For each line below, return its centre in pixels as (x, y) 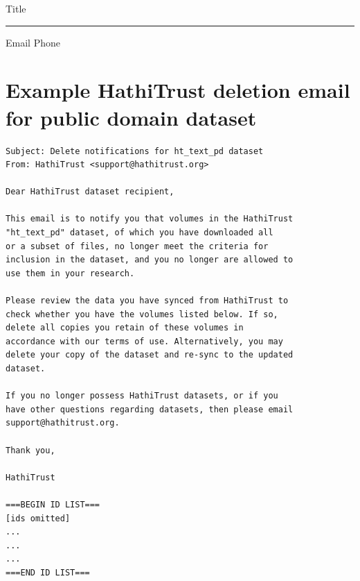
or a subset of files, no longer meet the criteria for (137, 246)
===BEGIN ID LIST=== (53, 504)
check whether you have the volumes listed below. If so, (142, 314)
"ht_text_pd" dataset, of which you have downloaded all (139, 233)
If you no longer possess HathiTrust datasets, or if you (142, 396)
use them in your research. (70, 273)
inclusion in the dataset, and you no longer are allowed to (150, 260)
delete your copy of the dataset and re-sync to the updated (150, 355)
